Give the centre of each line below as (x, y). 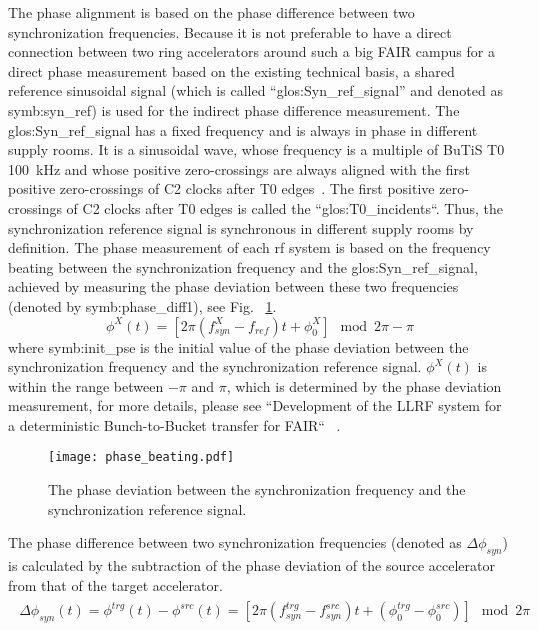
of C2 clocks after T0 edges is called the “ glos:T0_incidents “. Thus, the (284, 207)
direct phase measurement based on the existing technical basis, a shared (231, 70)
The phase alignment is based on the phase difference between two (211, 12)
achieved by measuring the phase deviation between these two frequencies (233, 286)
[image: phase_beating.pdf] (141, 457)
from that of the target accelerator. (115, 584)
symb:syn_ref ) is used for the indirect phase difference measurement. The (234, 109)
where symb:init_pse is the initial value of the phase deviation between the (238, 346)
